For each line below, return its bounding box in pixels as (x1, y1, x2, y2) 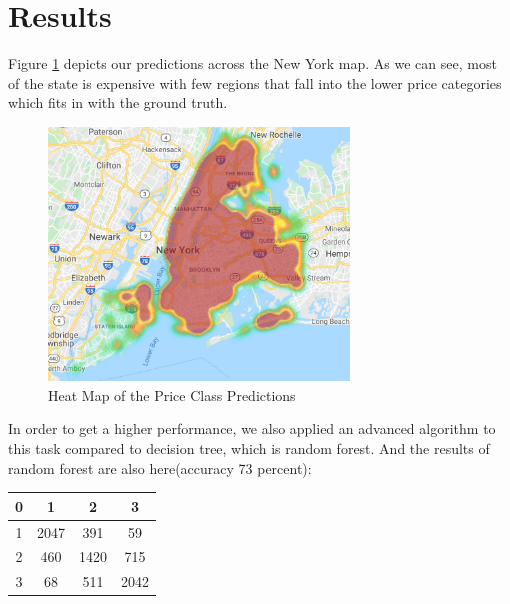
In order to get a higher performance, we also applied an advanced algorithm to (8, 418, 496, 439)
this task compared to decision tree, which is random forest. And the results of (8, 438, 490, 459)
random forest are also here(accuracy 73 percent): (8, 457, 312, 478)
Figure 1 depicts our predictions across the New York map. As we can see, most (8, 53, 497, 74)
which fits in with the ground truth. (8, 92, 228, 113)
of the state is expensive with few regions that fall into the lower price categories (8, 72, 502, 93)
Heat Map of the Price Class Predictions (48, 384, 296, 405)
